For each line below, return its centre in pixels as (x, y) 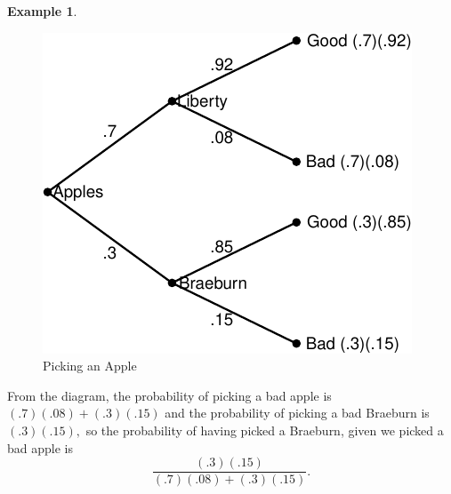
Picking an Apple (90, 366)
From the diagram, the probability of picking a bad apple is (169, 395)
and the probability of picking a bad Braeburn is (297, 413)
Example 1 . (42, 11)
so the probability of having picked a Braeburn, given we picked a (265, 430)
